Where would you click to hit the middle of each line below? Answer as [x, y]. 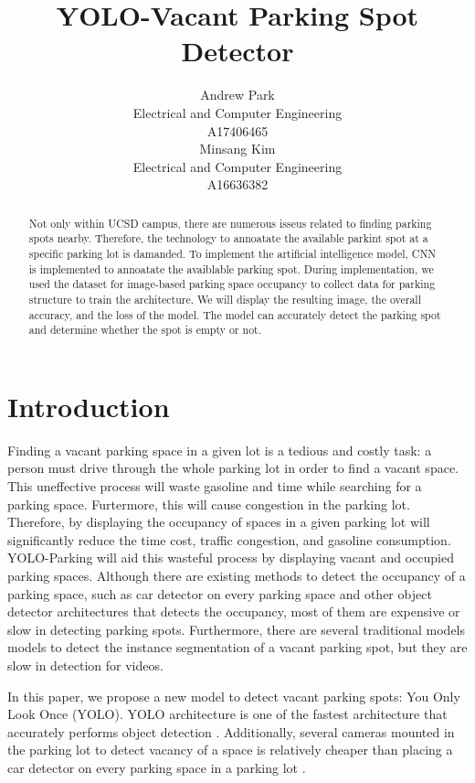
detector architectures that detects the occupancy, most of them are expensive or [234, 611]
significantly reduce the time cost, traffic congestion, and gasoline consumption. [229, 539]
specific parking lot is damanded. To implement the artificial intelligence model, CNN [232, 253]
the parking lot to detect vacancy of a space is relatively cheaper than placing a [230, 750]
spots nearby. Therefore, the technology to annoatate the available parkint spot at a [228, 238]
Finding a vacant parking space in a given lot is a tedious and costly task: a [220, 450]
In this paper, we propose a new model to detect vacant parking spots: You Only [234, 696]
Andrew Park [237, 95]
